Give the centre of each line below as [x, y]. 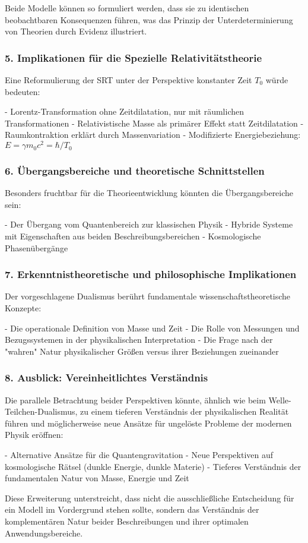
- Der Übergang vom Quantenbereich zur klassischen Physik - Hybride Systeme [149, 224]
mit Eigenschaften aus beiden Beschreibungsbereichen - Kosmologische [133, 236]
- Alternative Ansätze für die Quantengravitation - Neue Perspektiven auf [139, 455]
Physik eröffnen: [34, 435]
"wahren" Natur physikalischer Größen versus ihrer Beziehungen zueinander [142, 351]
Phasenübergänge [36, 247]
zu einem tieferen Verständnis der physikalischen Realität [185, 411]
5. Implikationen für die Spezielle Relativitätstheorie [134, 57]
